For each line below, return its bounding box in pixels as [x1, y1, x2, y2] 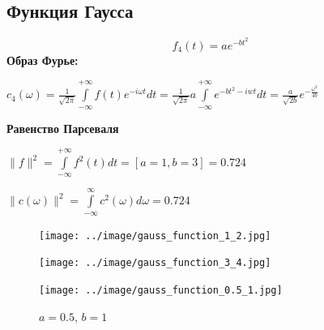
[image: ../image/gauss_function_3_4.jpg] [39, 257, 271, 269]
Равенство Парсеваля [6, 119, 119, 136]
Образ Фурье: [6, 51, 79, 68]
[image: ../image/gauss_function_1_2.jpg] [39, 229, 271, 242]
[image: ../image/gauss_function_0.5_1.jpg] [39, 284, 283, 296]
